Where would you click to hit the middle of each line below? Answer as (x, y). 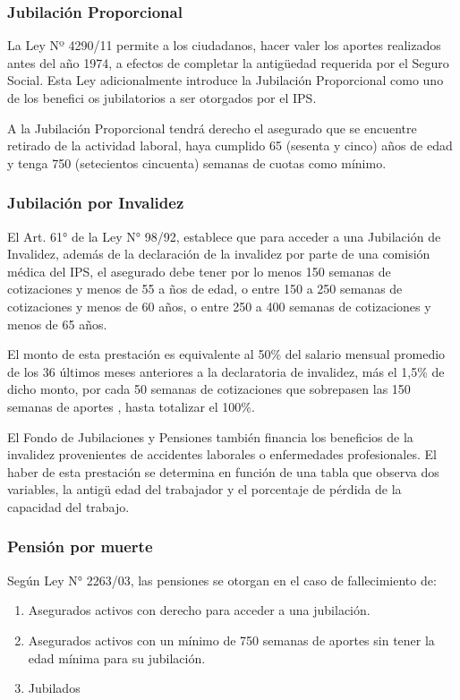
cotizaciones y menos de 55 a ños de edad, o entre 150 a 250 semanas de (205, 289)
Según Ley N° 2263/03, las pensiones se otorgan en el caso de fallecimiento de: (222, 580)
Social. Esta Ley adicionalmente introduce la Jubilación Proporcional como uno (226, 80)
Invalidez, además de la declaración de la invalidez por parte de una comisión (219, 254)
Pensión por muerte (80, 546)
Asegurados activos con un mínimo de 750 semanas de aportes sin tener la (231, 640)
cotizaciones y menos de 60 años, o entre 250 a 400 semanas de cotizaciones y (219, 306)
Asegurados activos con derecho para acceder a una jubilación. (199, 610)
